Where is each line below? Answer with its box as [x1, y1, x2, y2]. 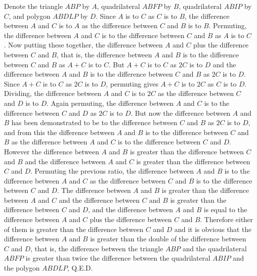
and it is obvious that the [174, 224, 252, 234]
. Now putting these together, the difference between [4, 40, 163, 50]
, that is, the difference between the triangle [30, 243, 163, 253]
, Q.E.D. [67, 263, 93, 273]
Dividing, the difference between [4, 88, 102, 98]
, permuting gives [106, 78, 159, 89]
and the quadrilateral [182, 243, 247, 253]
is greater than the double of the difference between [90, 233, 246, 244]
